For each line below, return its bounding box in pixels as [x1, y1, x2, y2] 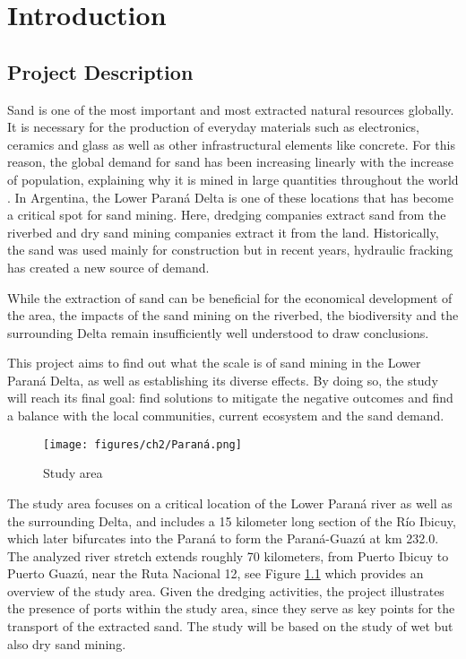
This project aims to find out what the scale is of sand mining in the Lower [7, 353, 421, 372]
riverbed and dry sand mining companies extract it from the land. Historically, [7, 222, 439, 241]
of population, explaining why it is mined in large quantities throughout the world [7, 169, 459, 188]
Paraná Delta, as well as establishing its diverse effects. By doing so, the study [7, 370, 438, 389]
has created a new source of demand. [7, 257, 210, 276]
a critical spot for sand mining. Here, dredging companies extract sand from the [7, 205, 446, 224]
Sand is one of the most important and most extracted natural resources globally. [7, 100, 454, 118]
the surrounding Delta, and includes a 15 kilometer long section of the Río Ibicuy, [7, 511, 456, 530]
